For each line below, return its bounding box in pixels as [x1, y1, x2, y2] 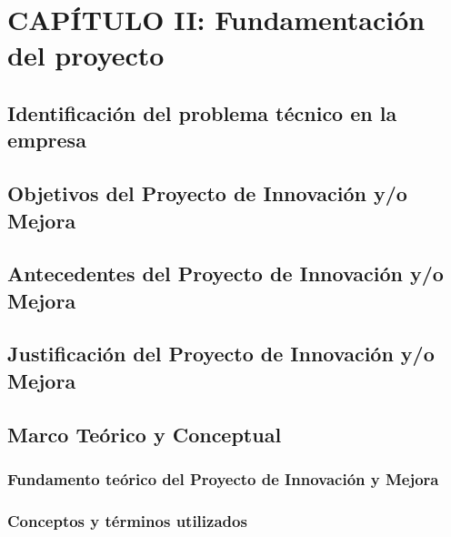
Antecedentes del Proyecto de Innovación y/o [7, 259, 444, 288]
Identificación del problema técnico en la [7, 98, 397, 127]
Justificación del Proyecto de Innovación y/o [7, 339, 435, 368]
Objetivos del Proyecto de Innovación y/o [7, 179, 407, 208]
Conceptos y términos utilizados [7, 509, 247, 532]
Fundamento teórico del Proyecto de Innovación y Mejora [7, 467, 439, 490]
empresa [7, 126, 86, 154]
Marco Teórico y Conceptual [7, 420, 282, 448]
